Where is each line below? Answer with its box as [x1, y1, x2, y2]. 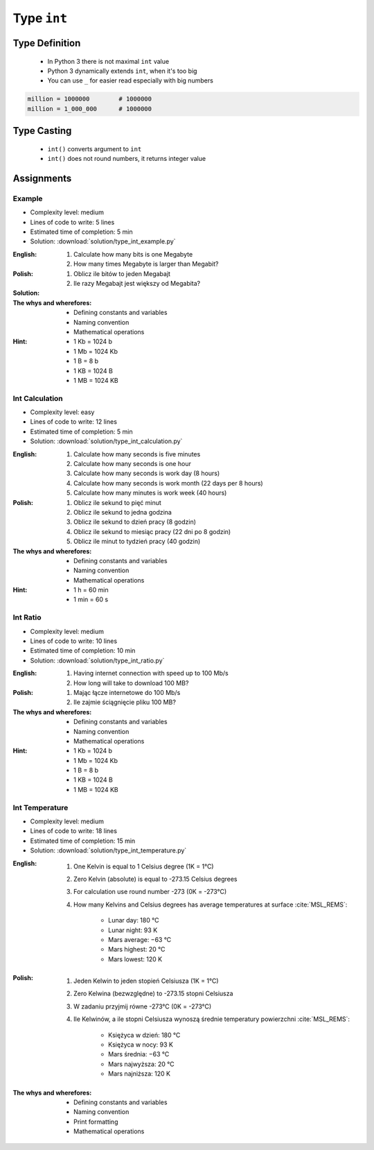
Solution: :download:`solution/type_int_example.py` [30, 237, 176, 246]
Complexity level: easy [30, 408, 95, 416]
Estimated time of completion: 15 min [30, 836, 136, 845]
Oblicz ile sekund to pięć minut [73, 498, 162, 506]
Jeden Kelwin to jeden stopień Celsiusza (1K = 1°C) [73, 977, 219, 985]
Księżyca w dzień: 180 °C [108, 1031, 181, 1039]
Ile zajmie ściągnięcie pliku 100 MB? [73, 698, 177, 707]
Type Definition [12, 37, 81, 49]
